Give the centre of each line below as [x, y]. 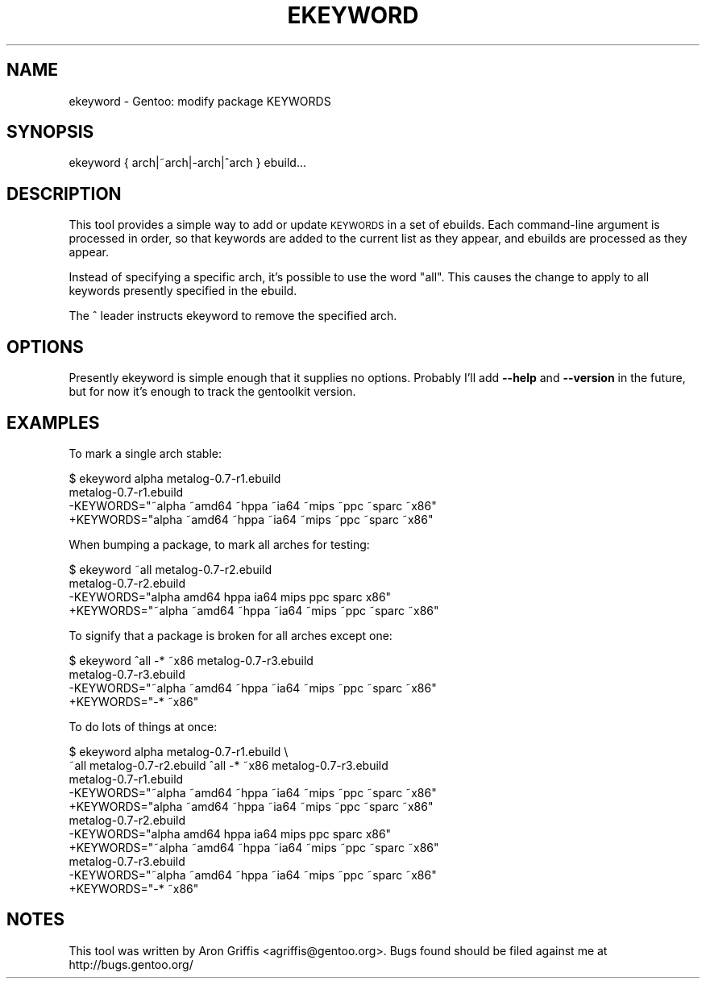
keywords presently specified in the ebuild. [183, 291]
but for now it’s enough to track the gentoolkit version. [212, 392]
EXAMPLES [53, 422]
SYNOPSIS [50, 132]
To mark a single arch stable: [145, 453]
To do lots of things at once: [143, 726]
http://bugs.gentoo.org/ [131, 964]
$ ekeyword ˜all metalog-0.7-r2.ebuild [170, 569]
